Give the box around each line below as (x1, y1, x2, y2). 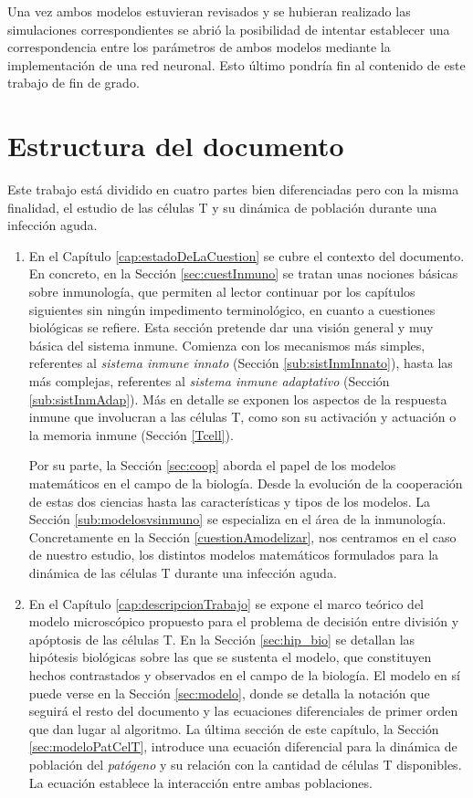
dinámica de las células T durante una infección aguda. (28, 562, 337, 582)
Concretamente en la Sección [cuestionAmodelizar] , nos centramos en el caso (28, 527, 457, 546)
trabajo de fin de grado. (7, 73, 140, 92)
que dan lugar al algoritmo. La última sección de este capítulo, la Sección (28, 719, 439, 738)
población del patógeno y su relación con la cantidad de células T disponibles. (28, 754, 462, 773)
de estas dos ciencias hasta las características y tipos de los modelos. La (28, 491, 431, 510)
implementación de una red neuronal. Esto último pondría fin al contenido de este (7, 55, 466, 74)
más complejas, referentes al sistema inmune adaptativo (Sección (28, 372, 390, 391)
